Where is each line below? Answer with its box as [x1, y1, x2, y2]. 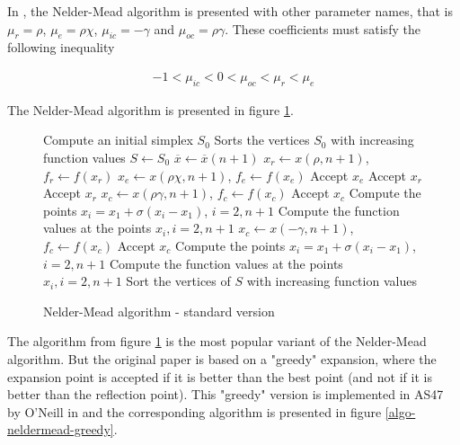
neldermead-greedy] [7, 420, 114, 439]
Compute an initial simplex [43, 130, 193, 149]
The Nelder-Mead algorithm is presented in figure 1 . [7, 100, 294, 119]
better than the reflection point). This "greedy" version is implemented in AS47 [7, 385, 444, 404]
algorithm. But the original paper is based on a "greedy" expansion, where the [7, 349, 437, 368]
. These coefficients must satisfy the [225, 19, 420, 38]
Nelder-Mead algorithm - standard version [43, 301, 275, 320]
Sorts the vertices [214, 130, 310, 149]
